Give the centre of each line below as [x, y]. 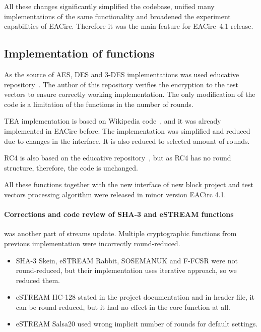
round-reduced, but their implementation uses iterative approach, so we [126, 270]
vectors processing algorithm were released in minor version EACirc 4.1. [115, 194]
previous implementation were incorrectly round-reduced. [92, 243]
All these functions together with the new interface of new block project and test [129, 184]
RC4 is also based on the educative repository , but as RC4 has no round [118, 158]
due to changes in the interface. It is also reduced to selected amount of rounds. [127, 141]
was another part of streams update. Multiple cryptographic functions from [120, 233]
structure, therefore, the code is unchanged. [71, 167]
